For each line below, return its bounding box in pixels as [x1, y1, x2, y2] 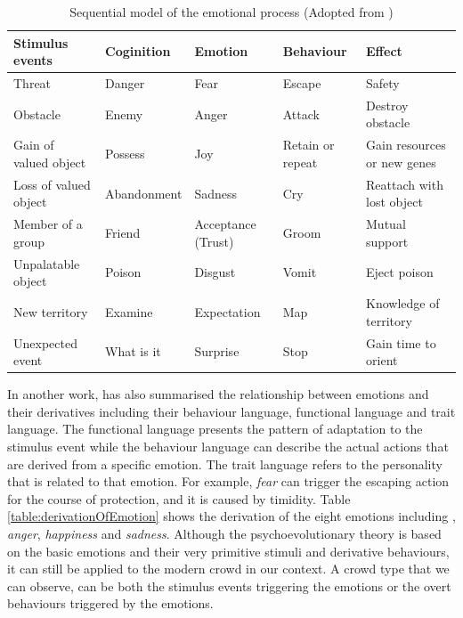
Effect [366, 42, 402, 61]
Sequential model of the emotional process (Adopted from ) [69, 3, 394, 20]
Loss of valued [13, 175, 91, 193]
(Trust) [194, 232, 234, 250]
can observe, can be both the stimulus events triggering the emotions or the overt [7, 576, 451, 595]
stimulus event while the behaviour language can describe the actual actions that [7, 436, 449, 455]
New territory [13, 302, 88, 321]
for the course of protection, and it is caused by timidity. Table [7, 489, 351, 508]
